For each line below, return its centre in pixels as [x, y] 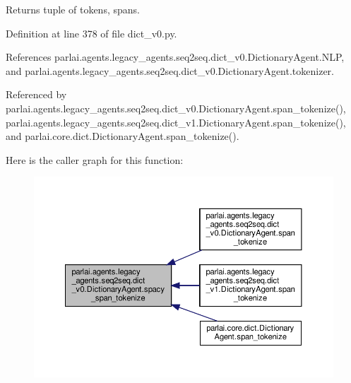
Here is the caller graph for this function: [95, 159]
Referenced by [36, 94]
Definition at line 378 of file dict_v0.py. [91, 33]
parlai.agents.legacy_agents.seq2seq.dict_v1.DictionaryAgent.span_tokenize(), [176, 122]
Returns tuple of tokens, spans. [73, 9]
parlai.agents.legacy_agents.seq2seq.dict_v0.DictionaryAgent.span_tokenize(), [176, 108]
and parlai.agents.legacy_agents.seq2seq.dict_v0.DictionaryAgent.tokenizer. [170, 70]
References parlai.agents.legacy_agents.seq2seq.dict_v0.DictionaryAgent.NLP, [175, 57]
